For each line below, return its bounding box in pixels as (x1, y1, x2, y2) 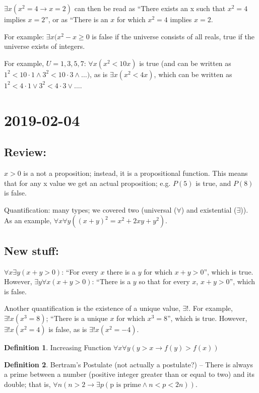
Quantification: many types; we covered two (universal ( (4, 204, 177, 215)
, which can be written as (154, 69, 232, 79)
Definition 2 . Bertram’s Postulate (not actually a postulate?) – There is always (4, 359, 253, 369)
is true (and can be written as (139, 57, 231, 68)
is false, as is (48, 323, 87, 334)
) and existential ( (181, 204, 237, 215)
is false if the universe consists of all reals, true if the (92, 31, 254, 41)
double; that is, (4, 378, 51, 389)
